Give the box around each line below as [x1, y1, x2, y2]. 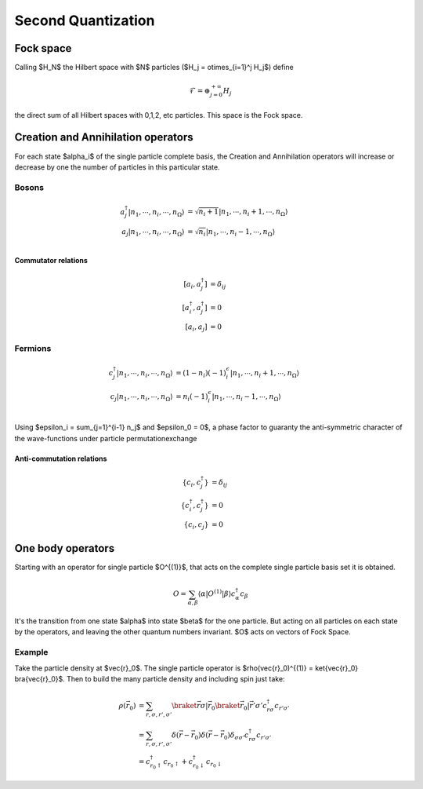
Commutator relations [14, 256, 88, 265]
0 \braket [211, 701, 240, 712]
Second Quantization [14, 12, 155, 29]
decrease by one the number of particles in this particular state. [14, 162, 220, 172]
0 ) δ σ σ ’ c [223, 731, 250, 741]
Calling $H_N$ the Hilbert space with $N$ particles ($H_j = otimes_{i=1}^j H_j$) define [14, 63, 294, 72]
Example [14, 647, 49, 658]
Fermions [14, 343, 52, 354]
